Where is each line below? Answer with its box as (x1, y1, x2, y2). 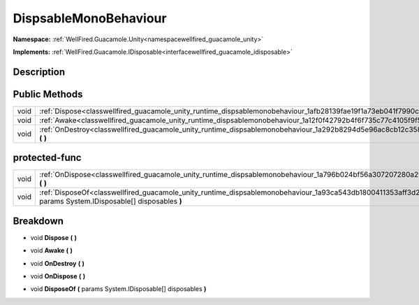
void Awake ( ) (30, 246, 73, 255)
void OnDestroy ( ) (30, 259, 85, 267)
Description (13, 66, 66, 78)
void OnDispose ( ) (30, 272, 86, 281)
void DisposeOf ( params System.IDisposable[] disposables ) (30, 285, 207, 293)
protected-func (13, 152, 82, 164)
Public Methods (13, 88, 83, 100)
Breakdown (13, 215, 64, 227)
